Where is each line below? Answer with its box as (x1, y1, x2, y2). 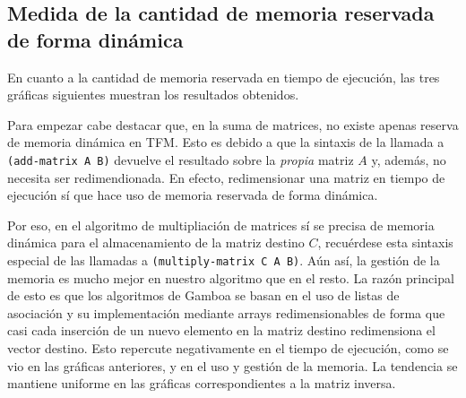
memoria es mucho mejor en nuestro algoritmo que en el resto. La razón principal (7, 268, 454, 287)
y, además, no (371, 150, 446, 169)
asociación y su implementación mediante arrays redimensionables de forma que (7, 303, 445, 322)
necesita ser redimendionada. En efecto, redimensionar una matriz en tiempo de (7, 168, 445, 186)
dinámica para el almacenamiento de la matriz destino (7, 233, 305, 252)
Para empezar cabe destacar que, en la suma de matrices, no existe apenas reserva (7, 115, 459, 134)
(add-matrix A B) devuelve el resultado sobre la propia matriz (7, 150, 354, 169)
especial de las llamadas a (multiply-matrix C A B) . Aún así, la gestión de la (7, 251, 440, 269)
